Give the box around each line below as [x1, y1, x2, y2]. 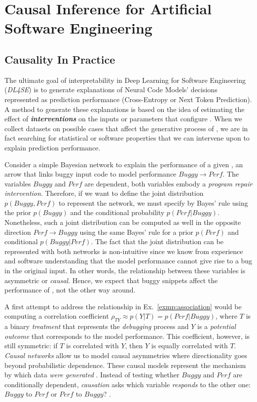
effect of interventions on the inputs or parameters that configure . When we [4, 113, 242, 124]
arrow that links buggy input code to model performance [4, 169, 177, 179]
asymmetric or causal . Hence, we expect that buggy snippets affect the [4, 275, 218, 285]
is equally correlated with [151, 340, 228, 351]
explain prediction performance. [4, 142, 101, 152]
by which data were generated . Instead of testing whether [4, 369, 180, 380]
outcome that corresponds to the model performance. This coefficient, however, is [4, 330, 250, 341]
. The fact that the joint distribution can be [91, 236, 223, 247]
